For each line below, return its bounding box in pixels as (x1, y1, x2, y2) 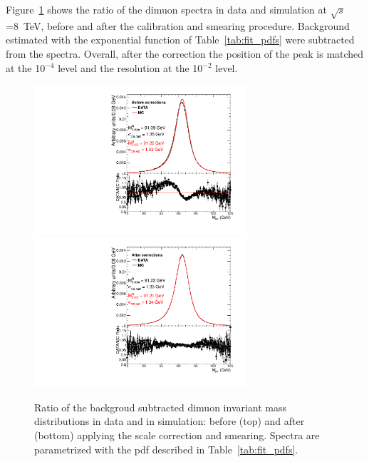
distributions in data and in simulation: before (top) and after (34, 414, 305, 428)
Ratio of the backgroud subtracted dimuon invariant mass (34, 399, 287, 414)
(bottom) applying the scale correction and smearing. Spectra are (34, 428, 320, 443)
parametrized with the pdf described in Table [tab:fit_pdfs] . (34, 441, 298, 456)
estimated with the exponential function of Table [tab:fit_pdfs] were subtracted (6, 32, 355, 47)
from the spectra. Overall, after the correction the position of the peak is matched (6, 46, 364, 61)
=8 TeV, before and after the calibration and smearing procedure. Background (6, 18, 350, 33)
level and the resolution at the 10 (58, 60, 203, 75)
